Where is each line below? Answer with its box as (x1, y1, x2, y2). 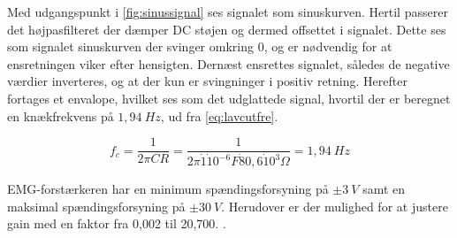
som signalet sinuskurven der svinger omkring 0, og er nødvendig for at (7, 37, 392, 56)
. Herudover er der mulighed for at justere (221, 196, 448, 215)
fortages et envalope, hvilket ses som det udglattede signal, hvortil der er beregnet (7, 88, 451, 107)
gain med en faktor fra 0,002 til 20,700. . (7, 214, 226, 233)
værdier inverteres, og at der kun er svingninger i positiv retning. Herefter (7, 72, 407, 90)
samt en (362, 180, 406, 198)
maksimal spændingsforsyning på (7, 196, 186, 215)
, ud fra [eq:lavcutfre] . (160, 106, 278, 125)
